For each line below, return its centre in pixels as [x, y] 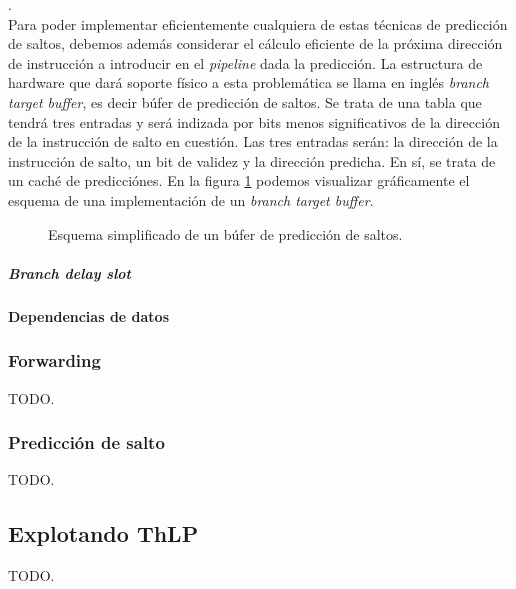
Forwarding [54, 360]
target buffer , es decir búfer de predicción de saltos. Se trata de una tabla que [245, 101]
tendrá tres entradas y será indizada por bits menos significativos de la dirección [254, 121]
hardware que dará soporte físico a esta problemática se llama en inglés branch [249, 82]
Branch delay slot [69, 272]
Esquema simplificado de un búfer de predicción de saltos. [225, 233]
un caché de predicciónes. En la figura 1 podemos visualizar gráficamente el [239, 180]
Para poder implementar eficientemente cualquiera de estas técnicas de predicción [258, 23]
